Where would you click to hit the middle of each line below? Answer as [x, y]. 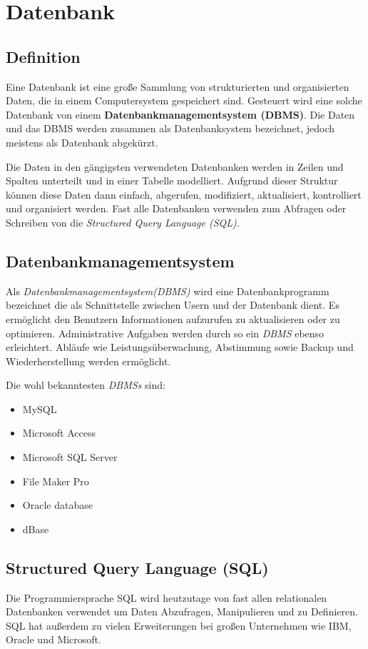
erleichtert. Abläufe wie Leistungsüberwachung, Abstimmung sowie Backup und [180, 347]
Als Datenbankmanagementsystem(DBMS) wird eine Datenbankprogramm [168, 291]
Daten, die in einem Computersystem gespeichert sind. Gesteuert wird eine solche [184, 100]
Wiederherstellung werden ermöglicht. [88, 361]
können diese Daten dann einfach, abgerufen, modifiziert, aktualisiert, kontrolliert [184, 194]
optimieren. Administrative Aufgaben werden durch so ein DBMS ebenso [165, 333]
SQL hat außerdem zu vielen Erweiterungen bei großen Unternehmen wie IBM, [179, 625]
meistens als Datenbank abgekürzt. [82, 142]
